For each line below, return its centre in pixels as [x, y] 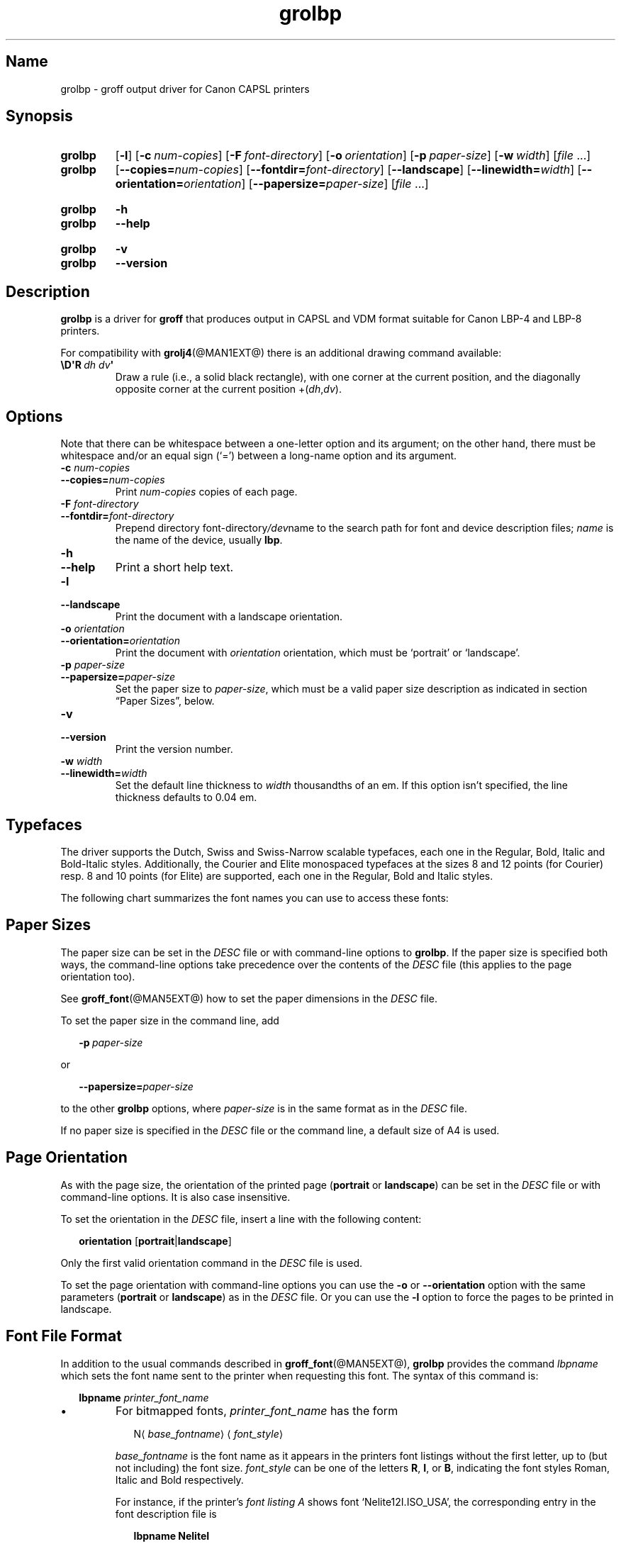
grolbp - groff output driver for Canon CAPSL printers [185, 89]
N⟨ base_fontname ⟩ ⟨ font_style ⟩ [208, 1433]
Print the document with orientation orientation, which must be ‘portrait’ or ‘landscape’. [318, 653]
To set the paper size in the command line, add [170, 1020]
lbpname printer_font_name [144, 1397]
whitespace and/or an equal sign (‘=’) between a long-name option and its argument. [259, 456]
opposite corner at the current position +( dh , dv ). [228, 389]
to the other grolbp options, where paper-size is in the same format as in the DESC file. [264, 1108]
